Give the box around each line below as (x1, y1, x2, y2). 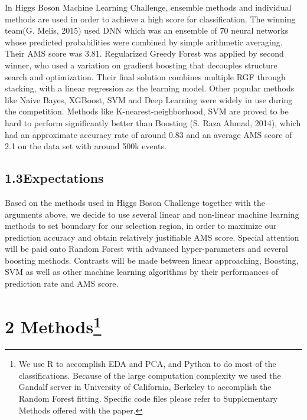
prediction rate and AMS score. (5, 277, 119, 290)
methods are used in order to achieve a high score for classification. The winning (5, 12, 296, 25)
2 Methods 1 (5, 311, 102, 339)
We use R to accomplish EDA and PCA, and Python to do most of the (18, 357, 276, 370)
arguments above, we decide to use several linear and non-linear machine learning (5, 208, 299, 220)
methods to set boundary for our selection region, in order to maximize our (5, 219, 277, 232)
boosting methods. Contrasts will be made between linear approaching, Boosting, (5, 254, 299, 266)
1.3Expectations (5, 169, 104, 187)
